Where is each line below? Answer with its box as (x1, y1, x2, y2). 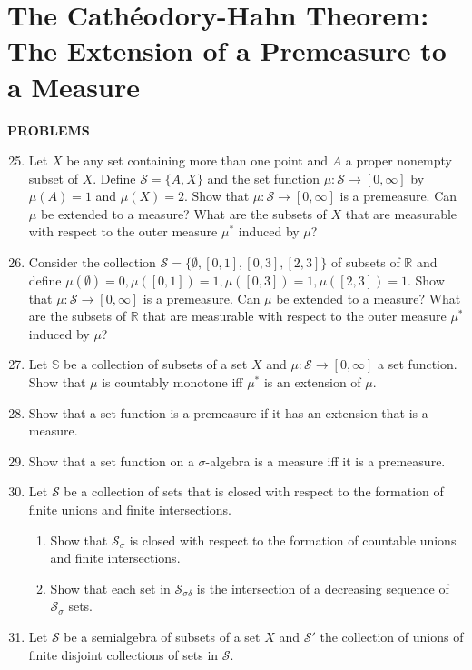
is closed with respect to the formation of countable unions (129, 530, 457, 549)
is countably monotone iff (102, 373, 243, 392)
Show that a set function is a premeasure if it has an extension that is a (28, 403, 428, 422)
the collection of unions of (320, 626, 464, 645)
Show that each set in (50, 578, 171, 597)
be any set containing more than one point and (66, 151, 329, 170)
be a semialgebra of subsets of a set (64, 626, 261, 645)
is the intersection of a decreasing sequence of (196, 578, 449, 597)
